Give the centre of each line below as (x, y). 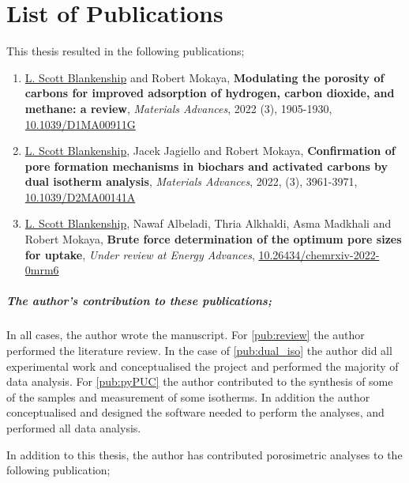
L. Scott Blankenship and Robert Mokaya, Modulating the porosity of (204, 77)
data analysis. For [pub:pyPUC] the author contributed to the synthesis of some (200, 381)
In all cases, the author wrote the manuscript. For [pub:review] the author (186, 335)
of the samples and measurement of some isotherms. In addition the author (188, 396)
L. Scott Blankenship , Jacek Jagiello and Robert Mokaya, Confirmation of (210, 151)
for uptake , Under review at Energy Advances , (140, 254)
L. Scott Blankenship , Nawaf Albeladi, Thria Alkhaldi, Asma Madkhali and (208, 223)
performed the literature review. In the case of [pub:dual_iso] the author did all (199, 350)
